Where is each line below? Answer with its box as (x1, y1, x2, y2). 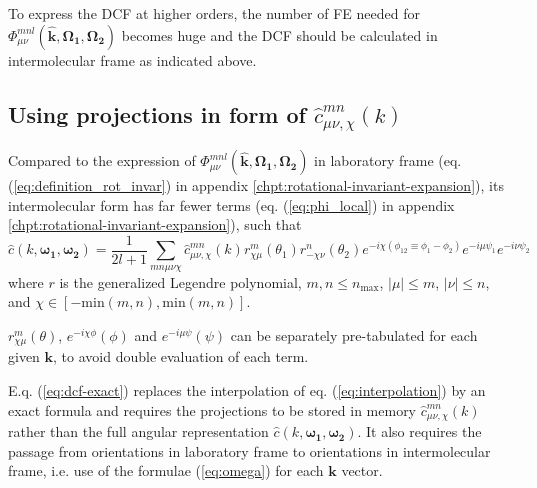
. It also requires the (357, 421, 482, 442)
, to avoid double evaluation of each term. (53, 346, 309, 367)
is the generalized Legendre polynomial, (59, 271, 302, 292)
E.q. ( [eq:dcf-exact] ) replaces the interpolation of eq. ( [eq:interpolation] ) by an (8, 380, 486, 401)
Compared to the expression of (8, 150, 196, 171)
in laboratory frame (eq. (314, 150, 462, 171)
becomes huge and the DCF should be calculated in (121, 24, 438, 45)
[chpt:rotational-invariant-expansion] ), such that (8, 214, 302, 235)
